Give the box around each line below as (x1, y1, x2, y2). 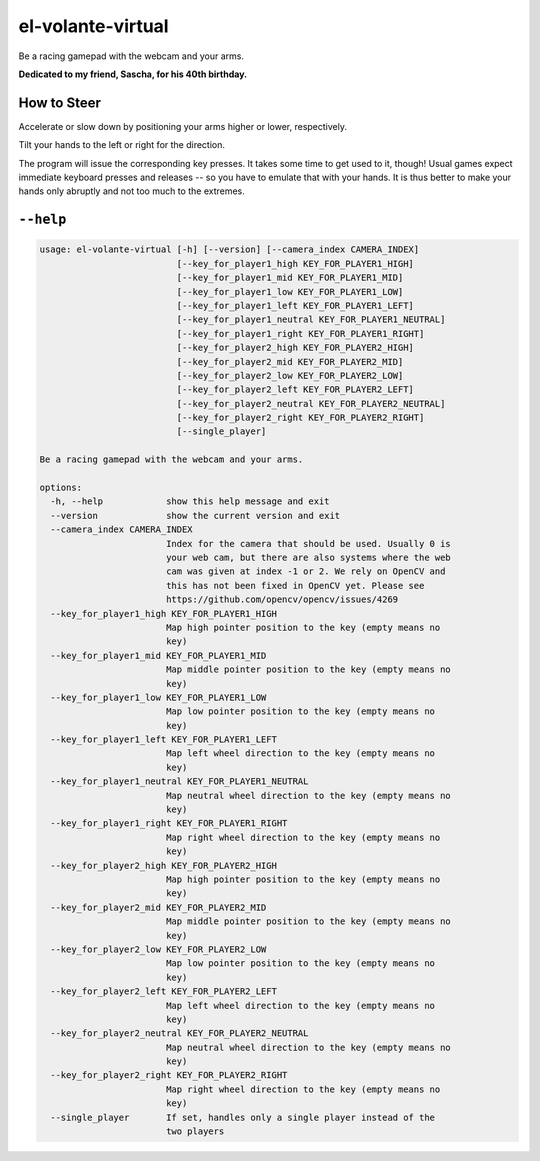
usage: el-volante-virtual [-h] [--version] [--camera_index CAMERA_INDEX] (39, 244, 420, 255)
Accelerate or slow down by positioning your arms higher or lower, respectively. (18, 120, 347, 132)
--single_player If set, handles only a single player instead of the (50, 1111, 435, 1123)
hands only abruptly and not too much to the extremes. (18, 185, 245, 197)
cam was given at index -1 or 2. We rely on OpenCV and (165, 566, 446, 577)
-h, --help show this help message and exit (50, 496, 330, 507)
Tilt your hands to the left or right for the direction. (18, 139, 225, 151)
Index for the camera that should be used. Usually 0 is (165, 538, 452, 549)
